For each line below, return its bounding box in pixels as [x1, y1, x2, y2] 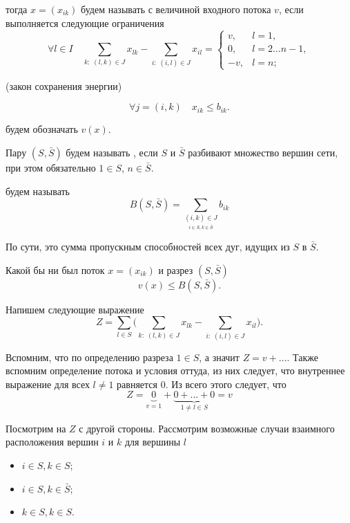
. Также [286, 349, 318, 364]
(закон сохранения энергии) [6, 78, 122, 93]
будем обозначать [6, 122, 78, 136]
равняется [117, 376, 158, 391]
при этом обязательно [6, 160, 96, 174]
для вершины [124, 434, 181, 449]
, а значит [199, 349, 240, 364]
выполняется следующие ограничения [6, 15, 164, 30]
